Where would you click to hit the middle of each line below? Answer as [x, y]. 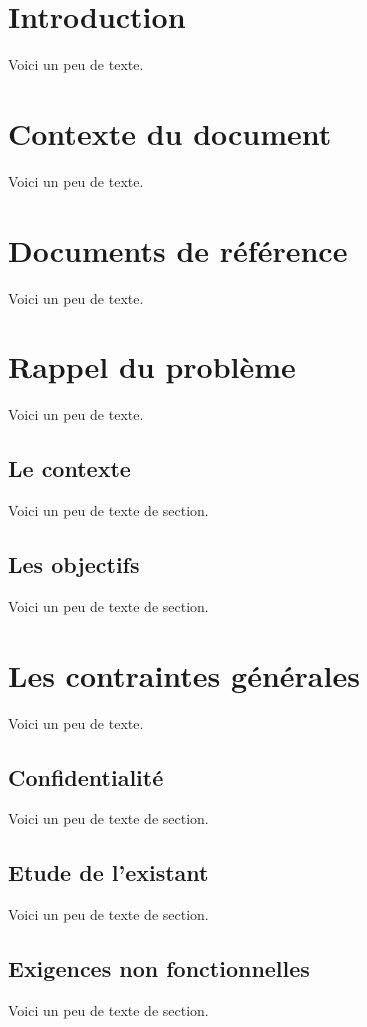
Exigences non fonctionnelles [159, 968]
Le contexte [69, 468]
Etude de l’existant [108, 872]
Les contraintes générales [184, 674]
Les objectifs [74, 564]
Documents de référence [178, 249]
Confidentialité [86, 776]
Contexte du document [170, 132]
